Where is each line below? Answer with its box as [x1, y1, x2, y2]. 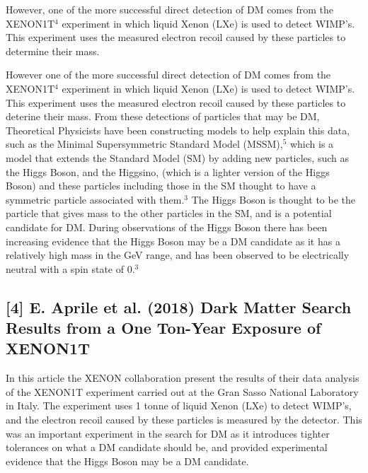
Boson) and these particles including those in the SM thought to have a [6, 178, 316, 193]
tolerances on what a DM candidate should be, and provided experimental [6, 440, 328, 455]
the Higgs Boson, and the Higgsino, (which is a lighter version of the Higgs [6, 164, 330, 179]
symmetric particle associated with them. [6, 192, 185, 206]
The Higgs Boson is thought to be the [191, 192, 356, 206]
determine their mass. [6, 43, 100, 58]
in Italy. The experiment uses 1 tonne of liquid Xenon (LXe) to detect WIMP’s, [6, 398, 352, 413]
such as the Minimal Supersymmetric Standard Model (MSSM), [6, 136, 283, 151]
